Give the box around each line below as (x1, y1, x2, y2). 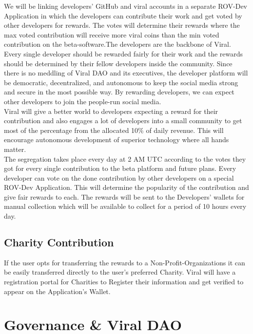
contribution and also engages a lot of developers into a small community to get (4, 115, 242, 126)
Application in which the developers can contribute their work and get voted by (4, 10, 242, 20)
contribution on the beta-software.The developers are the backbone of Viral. (4, 39, 231, 49)
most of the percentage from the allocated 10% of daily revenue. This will (4, 125, 224, 135)
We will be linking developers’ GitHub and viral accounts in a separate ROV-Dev (4, 1, 248, 11)
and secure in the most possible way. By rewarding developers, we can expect (4, 87, 234, 97)
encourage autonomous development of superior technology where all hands (4, 134, 229, 145)
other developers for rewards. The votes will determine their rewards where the (4, 20, 240, 30)
